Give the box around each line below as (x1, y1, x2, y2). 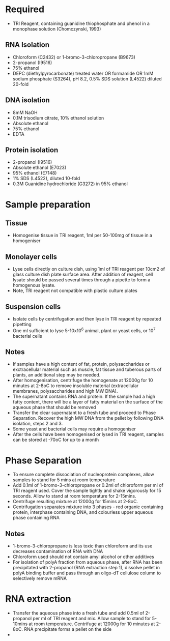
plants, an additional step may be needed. (12, 372, 101, 378)
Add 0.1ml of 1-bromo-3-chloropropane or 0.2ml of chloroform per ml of (12, 482, 164, 488)
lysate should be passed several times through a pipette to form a (12, 277, 151, 283)
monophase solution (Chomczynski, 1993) (12, 25, 101, 32)
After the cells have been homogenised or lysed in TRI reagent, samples (12, 431, 164, 438)
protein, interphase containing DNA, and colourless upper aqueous (12, 509, 153, 515)
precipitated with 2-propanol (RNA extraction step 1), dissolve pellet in (12, 565, 160, 571)
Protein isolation (5, 145, 59, 154)
